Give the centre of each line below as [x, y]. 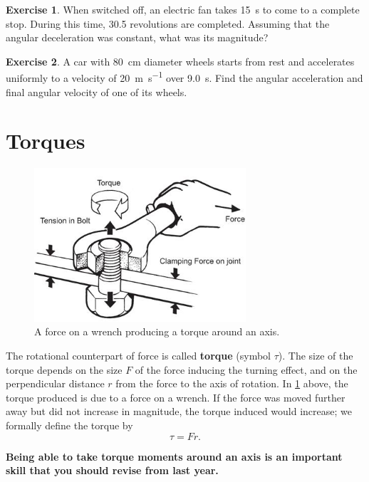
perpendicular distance [55, 383]
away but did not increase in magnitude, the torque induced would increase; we [179, 411]
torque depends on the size [64, 369]
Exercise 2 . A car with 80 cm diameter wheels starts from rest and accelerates [180, 61]
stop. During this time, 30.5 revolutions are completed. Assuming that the [168, 23]
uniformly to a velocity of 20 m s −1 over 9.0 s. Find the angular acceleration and [184, 77]
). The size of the [316, 356]
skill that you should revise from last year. [112, 470]
